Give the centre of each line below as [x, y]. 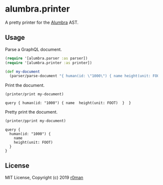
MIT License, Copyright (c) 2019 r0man [44, 177]
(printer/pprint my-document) [36, 121]
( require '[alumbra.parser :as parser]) [47, 58]
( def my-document [23, 71]
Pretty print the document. [32, 112]
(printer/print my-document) [34, 94]
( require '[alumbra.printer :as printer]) [49, 63]
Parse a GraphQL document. [33, 49]
